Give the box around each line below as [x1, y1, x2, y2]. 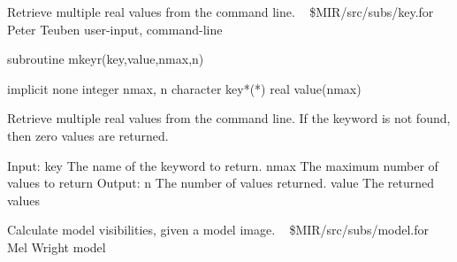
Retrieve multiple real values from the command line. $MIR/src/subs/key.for [7, 3, 434, 20]
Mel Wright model [7, 237, 106, 256]
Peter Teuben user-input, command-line [7, 19, 223, 38]
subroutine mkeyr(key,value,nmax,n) [7, 50, 204, 68]
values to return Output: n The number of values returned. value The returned [7, 173, 435, 192]
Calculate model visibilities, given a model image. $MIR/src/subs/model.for [7, 220, 430, 239]
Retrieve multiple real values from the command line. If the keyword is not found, [7, 109, 451, 127]
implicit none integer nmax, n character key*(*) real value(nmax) [7, 79, 362, 97]
